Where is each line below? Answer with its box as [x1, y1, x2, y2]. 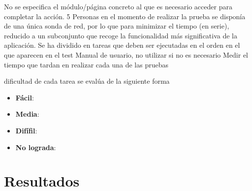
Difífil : [15, 125, 37, 135]
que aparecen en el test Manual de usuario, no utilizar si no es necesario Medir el [4, 49, 248, 60]
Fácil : [15, 92, 34, 102]
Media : [15, 109, 39, 119]
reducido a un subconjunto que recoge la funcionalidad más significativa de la [4, 30, 238, 40]
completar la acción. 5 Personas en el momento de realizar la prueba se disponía [4, 11, 246, 21]
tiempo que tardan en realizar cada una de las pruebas [4, 59, 168, 69]
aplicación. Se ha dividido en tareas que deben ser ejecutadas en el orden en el [4, 40, 240, 50]
